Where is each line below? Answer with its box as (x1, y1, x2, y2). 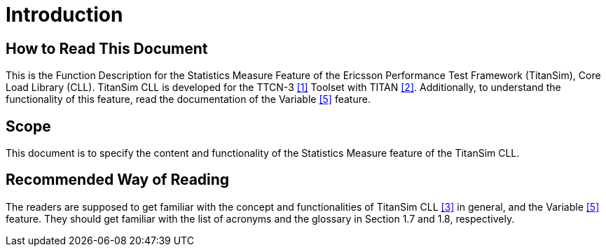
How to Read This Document (6, 39, 208, 57)
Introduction (6, 3, 123, 27)
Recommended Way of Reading (6, 171, 230, 189)
